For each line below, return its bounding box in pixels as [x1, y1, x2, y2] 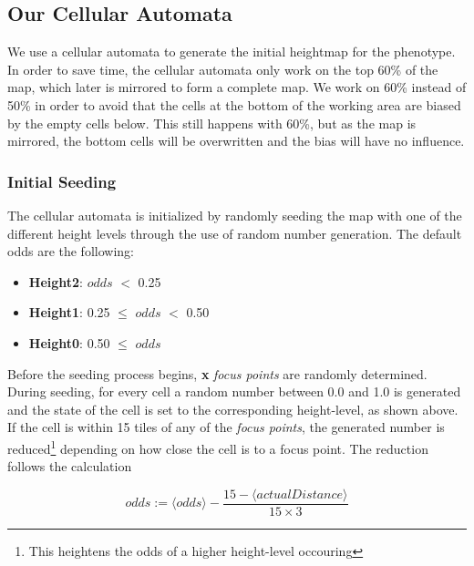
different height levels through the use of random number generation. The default [7, 223, 462, 242]
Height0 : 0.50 [28, 333, 110, 352]
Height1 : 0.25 [28, 303, 110, 322]
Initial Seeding [7, 170, 117, 192]
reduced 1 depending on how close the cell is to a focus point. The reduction [7, 436, 428, 458]
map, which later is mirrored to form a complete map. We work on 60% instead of [7, 77, 467, 97]
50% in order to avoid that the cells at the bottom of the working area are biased [7, 95, 461, 114]
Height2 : [28, 272, 84, 291]
